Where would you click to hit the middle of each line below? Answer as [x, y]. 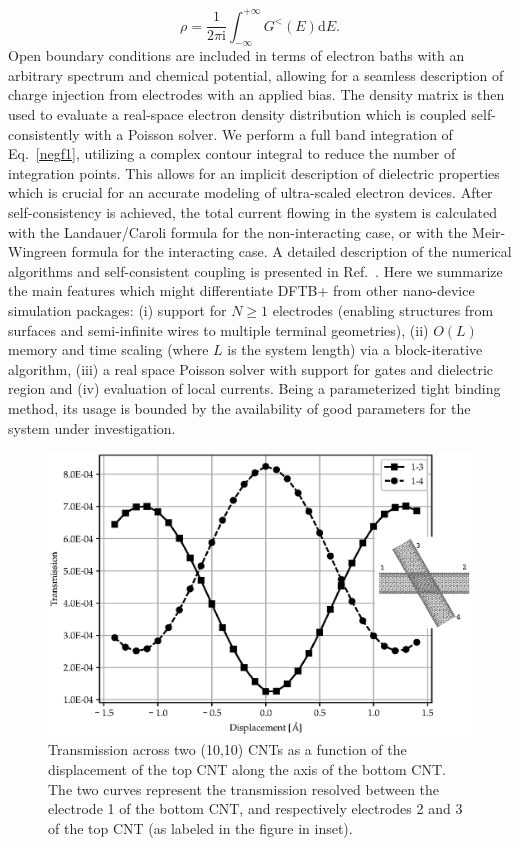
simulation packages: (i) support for [117, 310]
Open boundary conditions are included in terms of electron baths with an [236, 55]
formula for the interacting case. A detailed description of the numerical [291, 251]
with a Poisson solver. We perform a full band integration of [268, 133]
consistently [44, 133]
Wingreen [37, 251]
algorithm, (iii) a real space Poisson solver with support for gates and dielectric [251, 368]
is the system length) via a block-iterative [355, 349]
